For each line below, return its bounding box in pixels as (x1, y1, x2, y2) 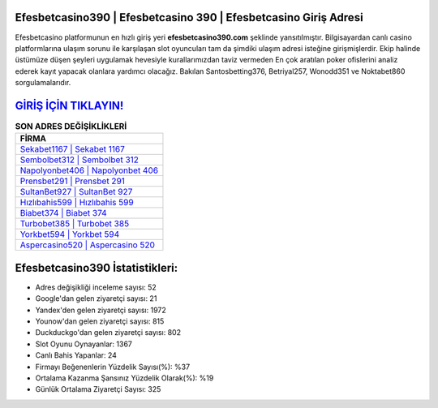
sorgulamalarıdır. (15, 78, 71, 88)
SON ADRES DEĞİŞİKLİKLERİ (15, 121, 127, 132)
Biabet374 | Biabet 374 (19, 208, 107, 219)
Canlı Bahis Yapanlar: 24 (35, 350, 118, 360)
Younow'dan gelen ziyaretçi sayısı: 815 (35, 316, 165, 326)
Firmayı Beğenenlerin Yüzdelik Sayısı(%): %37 (35, 362, 191, 371)
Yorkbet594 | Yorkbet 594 (19, 229, 120, 240)
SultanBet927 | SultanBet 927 (19, 187, 133, 198)
